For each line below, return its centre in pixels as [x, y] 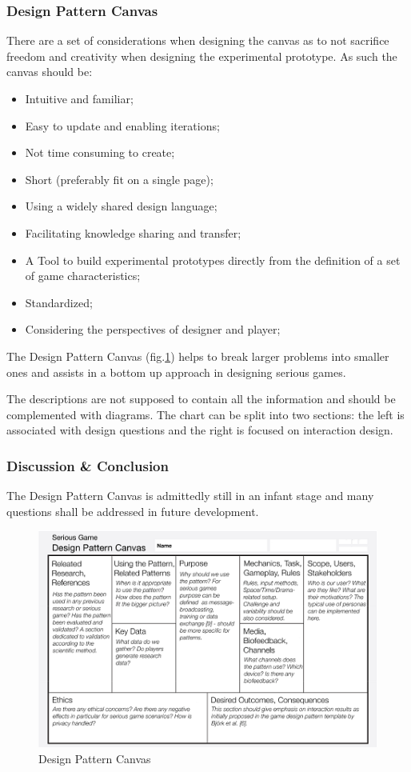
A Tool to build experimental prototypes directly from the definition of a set [213, 260]
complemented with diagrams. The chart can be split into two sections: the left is [205, 414]
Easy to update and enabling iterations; [122, 125]
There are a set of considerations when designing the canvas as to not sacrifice [198, 40]
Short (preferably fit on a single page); [119, 179]
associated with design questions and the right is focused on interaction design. [200, 430]
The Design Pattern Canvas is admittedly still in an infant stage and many [190, 496]
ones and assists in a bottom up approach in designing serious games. [176, 372]
